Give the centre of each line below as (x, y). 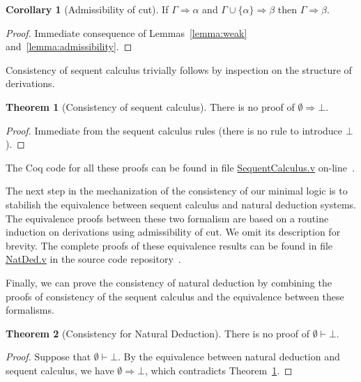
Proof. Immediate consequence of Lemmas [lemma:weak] (126, 32)
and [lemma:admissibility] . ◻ (69, 46)
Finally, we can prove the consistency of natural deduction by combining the (169, 282)
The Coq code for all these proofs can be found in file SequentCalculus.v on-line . (180, 167)
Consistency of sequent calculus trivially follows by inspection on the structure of (179, 69)
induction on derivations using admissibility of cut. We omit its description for (173, 232)
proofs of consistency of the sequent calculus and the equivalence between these (175, 296)
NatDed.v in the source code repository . (93, 259)
